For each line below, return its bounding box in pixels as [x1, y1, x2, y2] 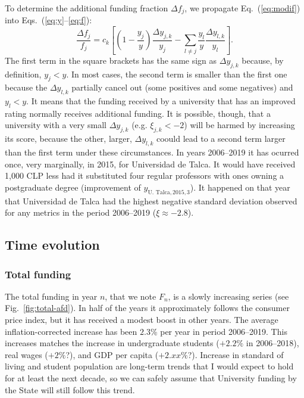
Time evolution [5, 235, 100, 254]
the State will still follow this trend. [5, 383, 135, 396]
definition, [5, 67, 42, 80]
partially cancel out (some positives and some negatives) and [71, 81, 293, 94]
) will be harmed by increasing [184, 119, 295, 131]
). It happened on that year [190, 181, 290, 193]
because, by [242, 54, 284, 66]
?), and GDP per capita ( [65, 348, 159, 360]
